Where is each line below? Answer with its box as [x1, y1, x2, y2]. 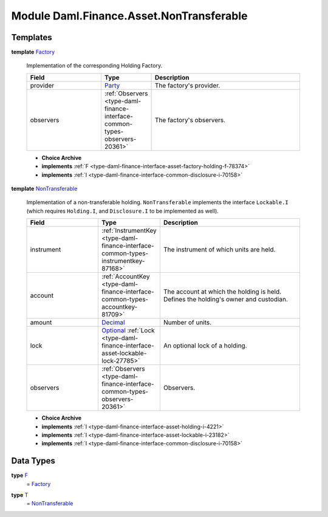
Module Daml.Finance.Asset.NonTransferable [11, 9, 248, 22]
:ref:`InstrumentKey [101, 227, 157, 235]
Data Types [11, 456, 56, 466]
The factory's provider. [155, 81, 220, 89]
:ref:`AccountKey [101, 272, 150, 281]
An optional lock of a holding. [163, 341, 247, 350]
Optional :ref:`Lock [101, 326, 155, 335]
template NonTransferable [11, 185, 78, 193]
